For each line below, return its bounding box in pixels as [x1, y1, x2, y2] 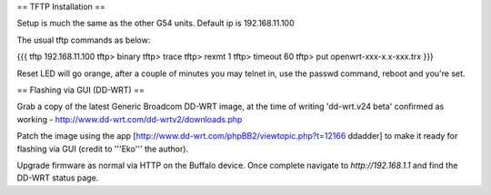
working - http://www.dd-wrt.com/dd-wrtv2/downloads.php [16, 113, 243, 124]
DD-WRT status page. [16, 172, 99, 183]
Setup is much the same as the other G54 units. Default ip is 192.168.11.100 [16, 18, 295, 29]
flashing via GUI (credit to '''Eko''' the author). [16, 143, 189, 154]
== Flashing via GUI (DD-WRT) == [16, 84, 145, 95]
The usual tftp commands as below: [16, 34, 151, 45]
